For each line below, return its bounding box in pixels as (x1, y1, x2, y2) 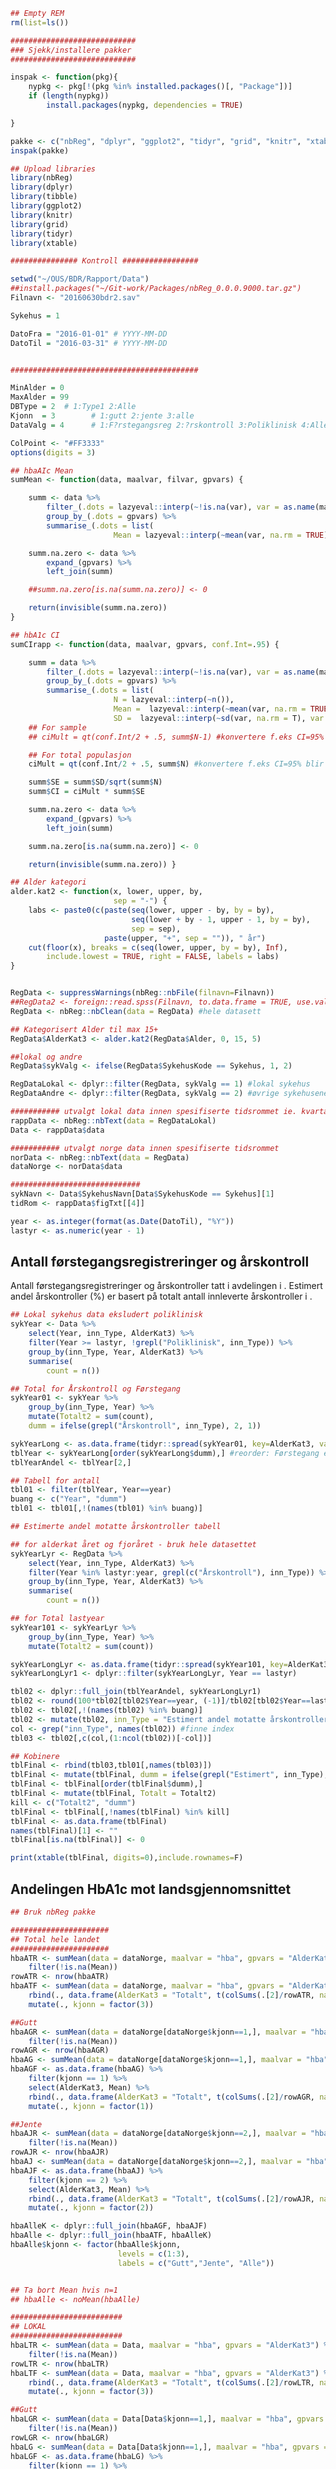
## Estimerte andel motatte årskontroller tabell (10, 1522, 222, 1532)
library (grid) (10, 219, 70, 229)
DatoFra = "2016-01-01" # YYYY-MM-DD (10, 329, 168, 339)
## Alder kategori (10, 877, 87, 888)
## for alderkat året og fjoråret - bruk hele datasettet (10, 1539, 257, 1549)
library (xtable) (10, 238, 78, 248)
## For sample (28, 722, 87, 733)
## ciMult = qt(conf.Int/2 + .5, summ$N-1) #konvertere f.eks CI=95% (28, 732, 325, 742)
